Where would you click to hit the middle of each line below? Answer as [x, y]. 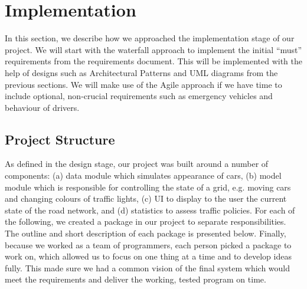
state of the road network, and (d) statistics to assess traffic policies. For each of [150, 210]
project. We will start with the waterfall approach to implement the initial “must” [153, 49]
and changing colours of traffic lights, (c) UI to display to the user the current [146, 198]
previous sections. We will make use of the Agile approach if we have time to [143, 84]
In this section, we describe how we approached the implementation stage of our [150, 38]
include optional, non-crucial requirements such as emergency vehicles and [139, 96]
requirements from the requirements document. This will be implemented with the [154, 61]
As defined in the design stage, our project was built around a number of [137, 164]
